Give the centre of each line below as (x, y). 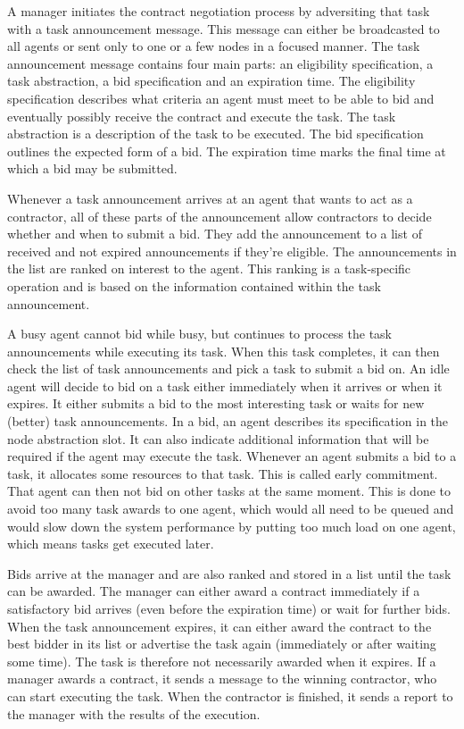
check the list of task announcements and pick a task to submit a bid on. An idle (228, 369)
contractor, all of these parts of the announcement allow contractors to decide (220, 216)
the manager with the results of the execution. (134, 713)
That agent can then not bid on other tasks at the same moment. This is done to (229, 491)
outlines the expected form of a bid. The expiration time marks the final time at (227, 151)
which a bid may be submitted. (92, 168)
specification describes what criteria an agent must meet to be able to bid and (221, 98)
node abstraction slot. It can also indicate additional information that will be (218, 438)
